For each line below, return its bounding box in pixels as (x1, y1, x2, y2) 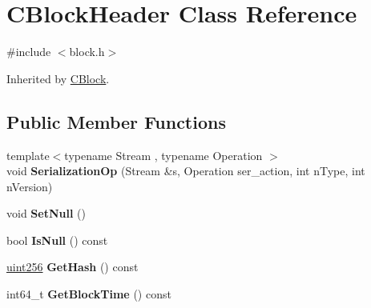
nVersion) (6, 178, 53, 194)
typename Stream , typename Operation (64, 146, 263, 163)
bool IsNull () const (6, 231, 108, 248)
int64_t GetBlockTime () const (6, 286, 171, 302)
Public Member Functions (6, 109, 226, 134)
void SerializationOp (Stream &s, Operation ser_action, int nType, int (6, 162, 365, 179)
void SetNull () (6, 205, 86, 222)
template (6, 146, 50, 163)
